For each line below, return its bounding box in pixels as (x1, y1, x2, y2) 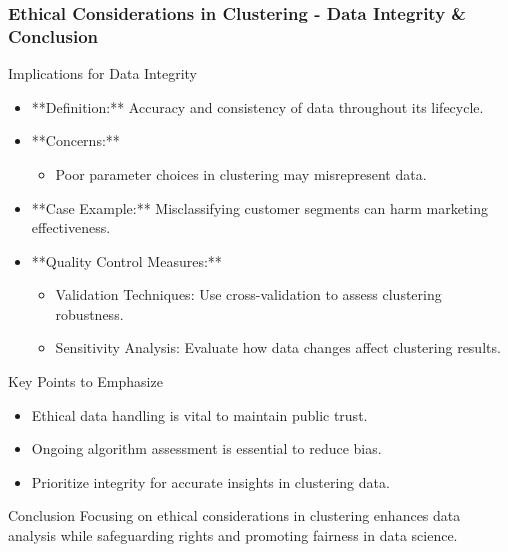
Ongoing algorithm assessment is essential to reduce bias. (31, 438, 382, 459)
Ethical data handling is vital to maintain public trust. (31, 404, 368, 425)
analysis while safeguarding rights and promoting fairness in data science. (8, 525, 458, 546)
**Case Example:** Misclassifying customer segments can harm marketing (31, 197, 488, 218)
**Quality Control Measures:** (31, 250, 222, 271)
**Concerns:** (31, 130, 120, 151)
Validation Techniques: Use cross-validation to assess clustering (55, 284, 442, 305)
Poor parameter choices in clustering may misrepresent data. (55, 163, 427, 184)
